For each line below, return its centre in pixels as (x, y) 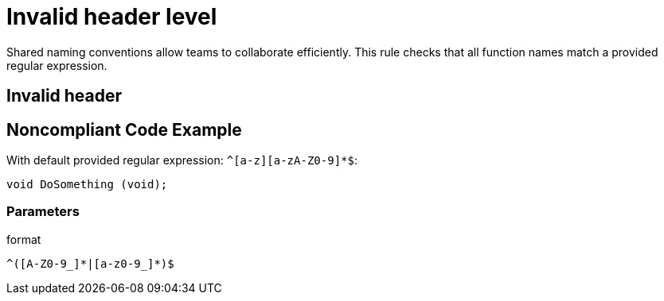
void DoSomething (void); (87, 185)
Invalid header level (112, 17)
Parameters (43, 212)
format (24, 239)
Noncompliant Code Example (124, 129)
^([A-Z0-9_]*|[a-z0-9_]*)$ (90, 263)
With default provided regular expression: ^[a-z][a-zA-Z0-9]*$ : (182, 160)
